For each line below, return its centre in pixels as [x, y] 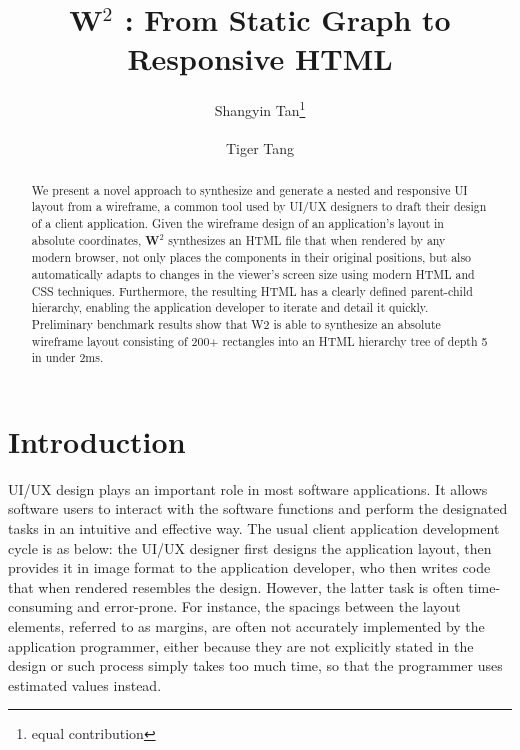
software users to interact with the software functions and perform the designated [258, 508]
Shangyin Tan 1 [260, 108]
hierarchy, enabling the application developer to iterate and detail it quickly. [230, 307]
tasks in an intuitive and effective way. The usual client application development [254, 527]
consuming [40, 606]
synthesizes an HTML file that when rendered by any [307, 239]
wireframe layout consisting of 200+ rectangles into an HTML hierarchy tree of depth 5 [259, 340]
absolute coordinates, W [95, 240]
